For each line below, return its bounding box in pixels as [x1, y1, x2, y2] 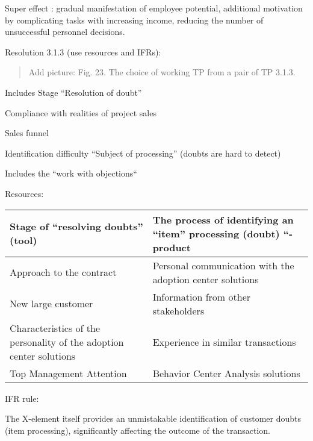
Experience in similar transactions [152, 334, 296, 349]
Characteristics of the [10, 321, 101, 335]
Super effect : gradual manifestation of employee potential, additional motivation [5, 2, 303, 14]
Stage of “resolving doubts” [10, 219, 143, 234]
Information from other [152, 289, 251, 304]
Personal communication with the [152, 258, 294, 272]
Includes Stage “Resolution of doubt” [5, 86, 142, 98]
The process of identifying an [152, 212, 294, 227]
